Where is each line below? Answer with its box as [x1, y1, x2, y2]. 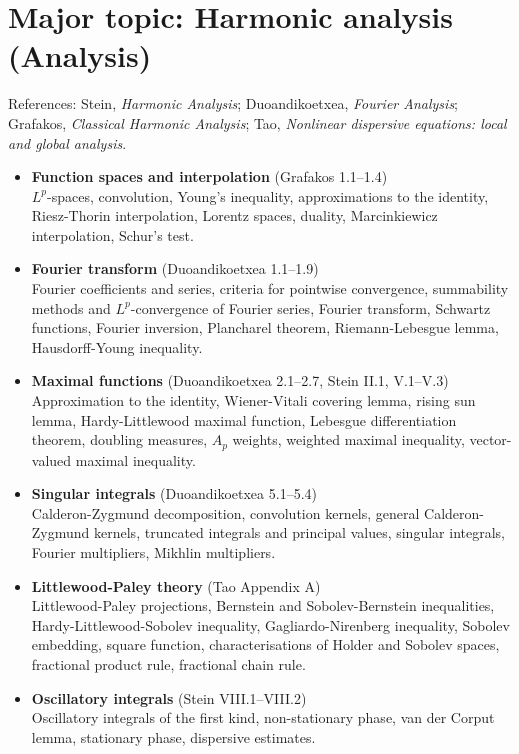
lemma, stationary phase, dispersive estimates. [31, 726, 316, 747]
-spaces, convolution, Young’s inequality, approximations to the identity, [47, 185, 489, 206]
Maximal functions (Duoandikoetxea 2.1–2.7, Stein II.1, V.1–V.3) [31, 370, 449, 391]
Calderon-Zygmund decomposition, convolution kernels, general [31, 502, 420, 523]
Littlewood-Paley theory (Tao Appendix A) [31, 575, 321, 596]
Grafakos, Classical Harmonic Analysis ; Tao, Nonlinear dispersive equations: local [8, 112, 507, 133]
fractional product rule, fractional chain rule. [31, 654, 306, 675]
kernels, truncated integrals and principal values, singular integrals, [94, 522, 505, 543]
